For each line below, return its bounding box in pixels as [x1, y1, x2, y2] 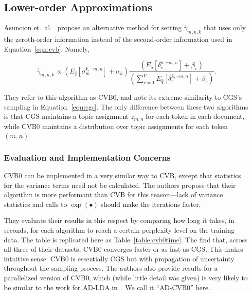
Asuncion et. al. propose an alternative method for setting [4, 22, 182, 33]
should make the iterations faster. [101, 199, 201, 209]
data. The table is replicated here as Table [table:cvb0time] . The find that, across [4, 234, 248, 244]
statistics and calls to [4, 199, 67, 209]
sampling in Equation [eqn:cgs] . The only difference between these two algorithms [4, 101, 248, 111]
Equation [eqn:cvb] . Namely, [4, 43, 90, 54]
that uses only [203, 22, 246, 33]
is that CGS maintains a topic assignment [4, 111, 129, 121]
